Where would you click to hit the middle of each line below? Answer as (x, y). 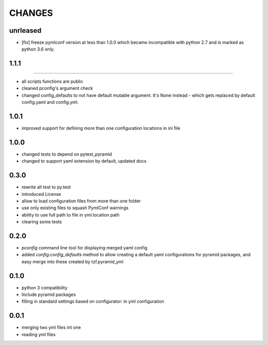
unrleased (25, 30)
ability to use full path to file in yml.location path (71, 215)
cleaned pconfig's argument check (57, 88)
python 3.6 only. (38, 49)
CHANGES (31, 13)
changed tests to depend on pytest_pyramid (67, 154)
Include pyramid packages (49, 294)
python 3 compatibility (45, 287)
